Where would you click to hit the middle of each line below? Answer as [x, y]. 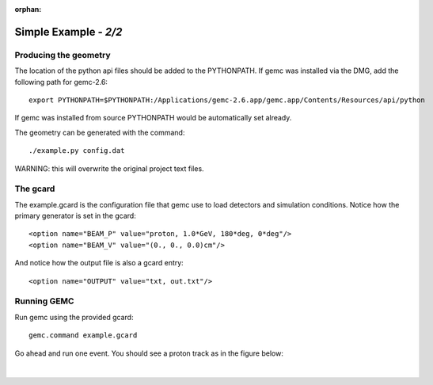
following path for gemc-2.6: [61, 82]
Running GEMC [44, 301]
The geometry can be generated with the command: [100, 132]
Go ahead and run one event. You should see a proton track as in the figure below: [149, 353]
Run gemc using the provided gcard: [74, 317]
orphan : [28, 9]
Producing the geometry [63, 55]
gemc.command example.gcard [83, 335]
